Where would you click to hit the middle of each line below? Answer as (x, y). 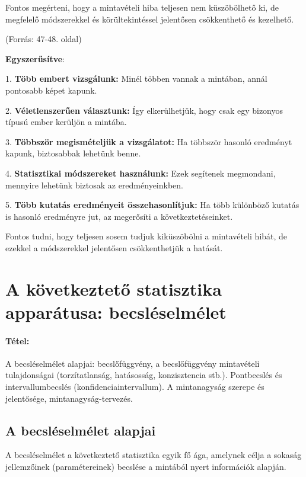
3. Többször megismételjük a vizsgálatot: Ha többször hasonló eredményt (149, 141)
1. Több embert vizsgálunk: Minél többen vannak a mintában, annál (136, 79)
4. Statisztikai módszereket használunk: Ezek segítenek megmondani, (141, 173)
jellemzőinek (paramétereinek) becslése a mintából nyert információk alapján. (146, 467)
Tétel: (17, 340)
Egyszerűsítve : (35, 58)
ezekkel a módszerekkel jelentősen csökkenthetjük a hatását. (114, 247)
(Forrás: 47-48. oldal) (44, 39)
